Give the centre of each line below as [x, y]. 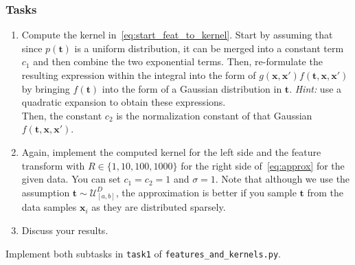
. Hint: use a [316, 88]
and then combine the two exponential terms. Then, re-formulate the [178, 61]
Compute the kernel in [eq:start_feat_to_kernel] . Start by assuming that [177, 35]
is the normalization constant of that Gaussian [214, 115]
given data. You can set [71, 179]
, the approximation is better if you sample [206, 192]
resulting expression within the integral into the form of [139, 75]
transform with [53, 165]
